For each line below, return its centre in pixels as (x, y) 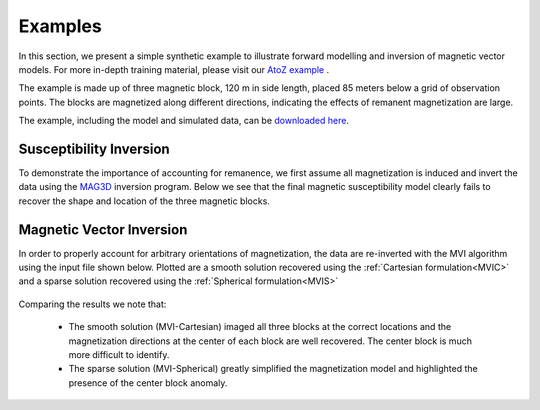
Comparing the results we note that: (92, 304)
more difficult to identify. (119, 355)
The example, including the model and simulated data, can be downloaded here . (184, 121)
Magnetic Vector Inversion (103, 229)
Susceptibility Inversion (94, 148)
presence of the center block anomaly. (148, 382)
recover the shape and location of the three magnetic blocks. (144, 201)
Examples (60, 26)
